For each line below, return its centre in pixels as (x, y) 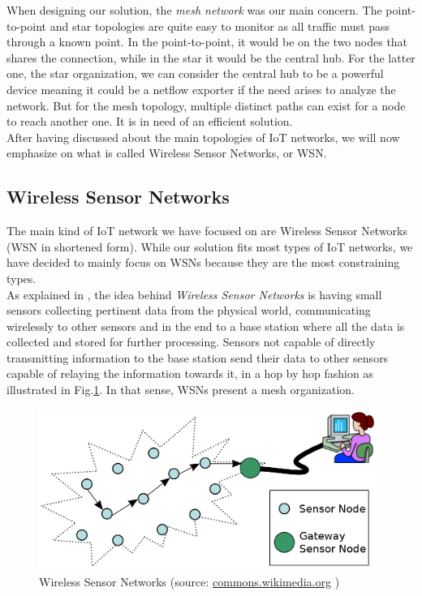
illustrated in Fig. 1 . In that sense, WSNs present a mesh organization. (181, 390)
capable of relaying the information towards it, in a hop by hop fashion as (190, 373)
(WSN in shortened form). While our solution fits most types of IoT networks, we (210, 246)
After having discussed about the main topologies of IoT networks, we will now (203, 137)
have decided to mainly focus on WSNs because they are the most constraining (203, 262)
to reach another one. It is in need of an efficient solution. (150, 121)
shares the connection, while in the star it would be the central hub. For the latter (211, 57)
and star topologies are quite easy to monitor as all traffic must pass (220, 26)
